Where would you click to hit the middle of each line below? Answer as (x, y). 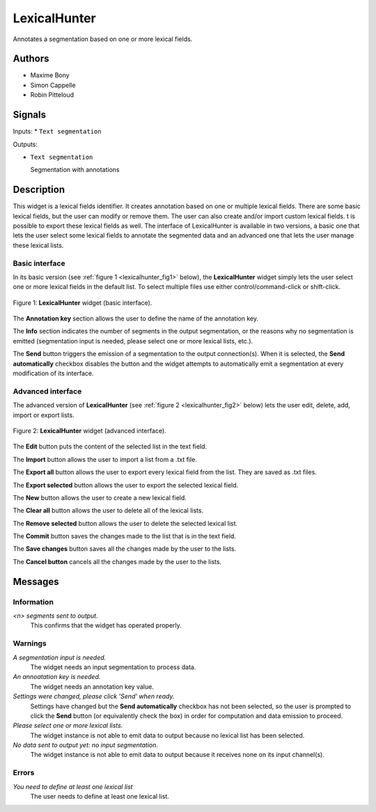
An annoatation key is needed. (57, 677)
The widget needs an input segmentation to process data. (113, 667)
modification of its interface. (53, 373)
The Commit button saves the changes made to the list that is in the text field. (125, 536)
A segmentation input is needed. (60, 657)
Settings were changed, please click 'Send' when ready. (94, 696)
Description (39, 190)
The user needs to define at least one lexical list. (100, 796)
